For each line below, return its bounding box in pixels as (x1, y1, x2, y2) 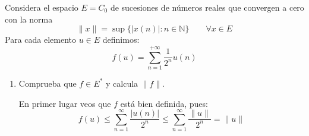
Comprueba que (18, 77, 77, 89)
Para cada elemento (5, 33, 76, 46)
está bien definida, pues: (120, 97, 208, 109)
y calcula (106, 77, 138, 89)
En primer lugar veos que (18, 97, 111, 109)
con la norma (5, 12, 53, 25)
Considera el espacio (5, 1, 78, 13)
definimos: (102, 33, 140, 46)
